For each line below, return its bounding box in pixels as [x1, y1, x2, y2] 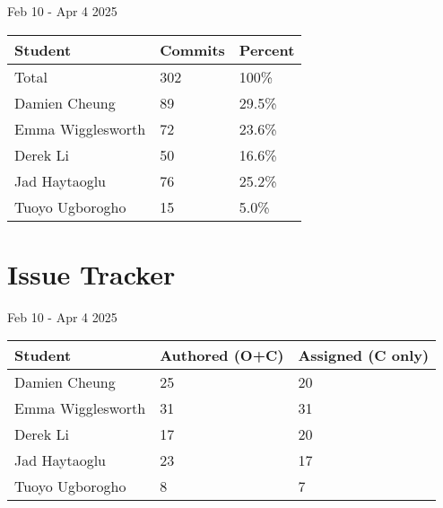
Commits [160, 39, 225, 60]
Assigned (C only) [298, 345, 430, 366]
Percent [239, 39, 295, 60]
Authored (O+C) [160, 345, 284, 366]
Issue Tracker [7, 255, 176, 292]
